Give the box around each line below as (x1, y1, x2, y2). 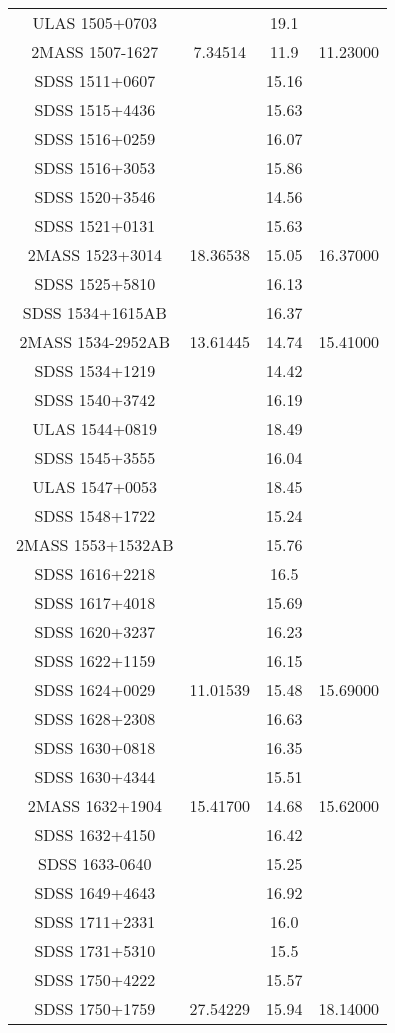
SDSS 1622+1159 (34, 649, 156, 672)
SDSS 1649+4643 (34, 881, 156, 904)
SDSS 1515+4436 (34, 98, 156, 121)
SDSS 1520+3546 (34, 185, 156, 208)
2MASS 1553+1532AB (16, 533, 174, 556)
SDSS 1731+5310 (34, 939, 156, 962)
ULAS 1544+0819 (32, 417, 158, 440)
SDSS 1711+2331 (34, 910, 156, 933)
